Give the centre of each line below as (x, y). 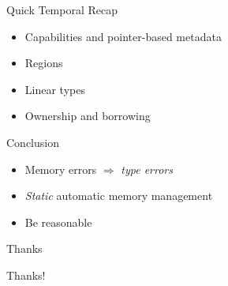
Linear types (55, 89)
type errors (147, 169)
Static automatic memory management (119, 196)
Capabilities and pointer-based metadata (123, 36)
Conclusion (33, 142)
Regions (44, 63)
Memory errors (61, 169)
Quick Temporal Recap (62, 9)
